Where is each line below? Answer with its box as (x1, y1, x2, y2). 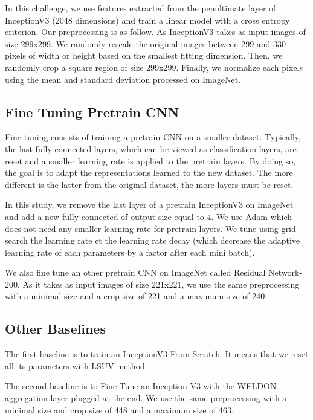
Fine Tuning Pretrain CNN (5, 102, 179, 121)
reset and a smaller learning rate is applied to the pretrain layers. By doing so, (5, 154, 296, 167)
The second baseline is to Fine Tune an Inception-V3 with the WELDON (5, 380, 277, 392)
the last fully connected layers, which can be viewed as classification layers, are (5, 142, 297, 155)
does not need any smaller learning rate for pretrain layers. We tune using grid (5, 222, 296, 234)
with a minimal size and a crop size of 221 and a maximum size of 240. (5, 289, 268, 302)
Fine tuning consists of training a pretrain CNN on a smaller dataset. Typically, (5, 131, 301, 143)
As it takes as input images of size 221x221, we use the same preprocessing (22, 277, 300, 290)
